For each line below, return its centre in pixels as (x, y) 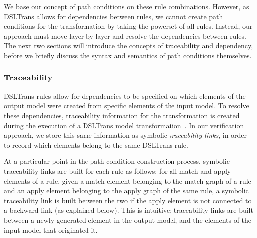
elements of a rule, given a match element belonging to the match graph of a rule (128, 181)
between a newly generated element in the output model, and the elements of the (128, 219)
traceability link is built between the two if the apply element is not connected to (128, 200)
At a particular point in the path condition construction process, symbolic (117, 161)
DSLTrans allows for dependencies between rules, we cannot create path (114, 16)
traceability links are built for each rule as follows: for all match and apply (118, 171)
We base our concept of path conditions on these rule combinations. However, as (127, 6)
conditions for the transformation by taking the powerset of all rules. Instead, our (128, 26)
